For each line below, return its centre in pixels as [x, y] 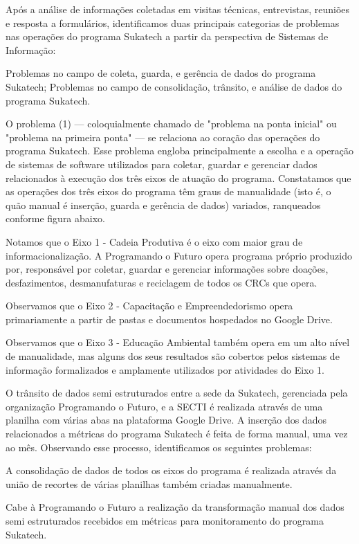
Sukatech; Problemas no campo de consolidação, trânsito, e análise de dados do [174, 86]
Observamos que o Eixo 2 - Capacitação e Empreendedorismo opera [149, 306]
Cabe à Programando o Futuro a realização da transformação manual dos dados [175, 507]
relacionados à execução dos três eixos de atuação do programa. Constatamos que [178, 178]
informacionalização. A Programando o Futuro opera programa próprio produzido [179, 255]
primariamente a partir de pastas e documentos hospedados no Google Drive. [169, 319]
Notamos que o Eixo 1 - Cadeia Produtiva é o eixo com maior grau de [154, 241]
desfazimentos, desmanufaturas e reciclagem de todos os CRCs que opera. [162, 282]
